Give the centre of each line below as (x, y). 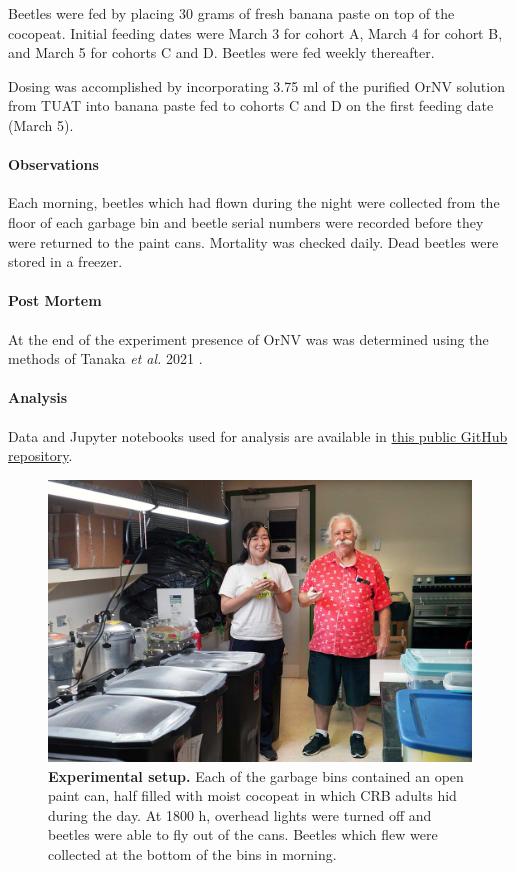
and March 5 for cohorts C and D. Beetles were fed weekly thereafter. (221, 52)
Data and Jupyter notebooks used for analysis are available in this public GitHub (258, 435)
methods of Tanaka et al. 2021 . (105, 358)
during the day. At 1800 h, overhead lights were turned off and (240, 814)
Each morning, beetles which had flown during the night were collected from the (254, 202)
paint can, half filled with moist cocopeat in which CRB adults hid (252, 795)
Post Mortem (55, 300)
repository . (40, 455)
